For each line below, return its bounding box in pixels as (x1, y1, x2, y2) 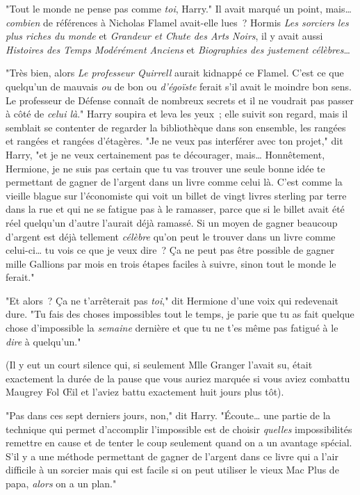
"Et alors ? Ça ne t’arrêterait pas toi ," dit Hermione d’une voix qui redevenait (6, 293, 339, 307)
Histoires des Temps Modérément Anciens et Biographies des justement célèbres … (6, 42, 350, 56)
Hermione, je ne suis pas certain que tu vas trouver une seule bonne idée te (6, 161, 325, 175)
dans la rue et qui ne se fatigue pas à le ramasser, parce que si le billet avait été (6, 202, 345, 216)
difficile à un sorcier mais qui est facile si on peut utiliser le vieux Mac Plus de (6, 462, 339, 477)
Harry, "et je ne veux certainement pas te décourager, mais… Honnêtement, (6, 147, 325, 161)
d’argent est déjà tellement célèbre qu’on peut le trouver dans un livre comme (6, 229, 336, 243)
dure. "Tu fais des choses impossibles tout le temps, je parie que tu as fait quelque (6, 307, 354, 321)
